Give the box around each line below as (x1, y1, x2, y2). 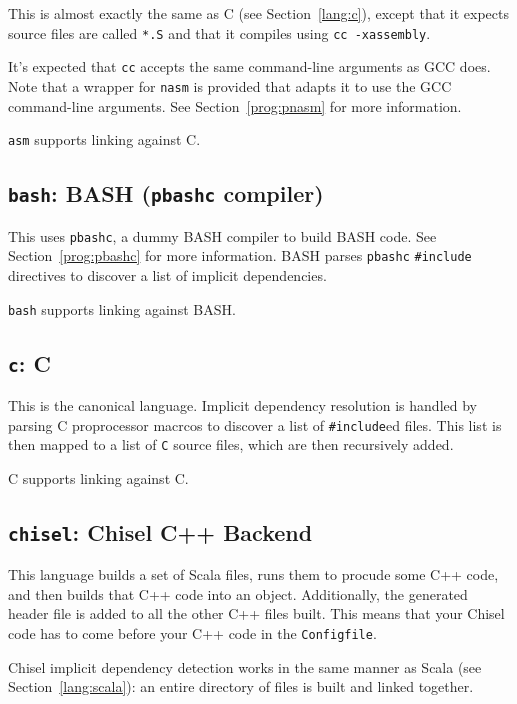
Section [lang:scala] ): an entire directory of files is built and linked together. (8, 676, 474, 697)
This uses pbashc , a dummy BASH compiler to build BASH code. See (8, 225, 437, 246)
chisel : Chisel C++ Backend (8, 516, 313, 547)
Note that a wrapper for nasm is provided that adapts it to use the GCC (8, 75, 452, 96)
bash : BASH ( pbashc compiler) (8, 178, 324, 209)
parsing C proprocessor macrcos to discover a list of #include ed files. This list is (8, 414, 502, 435)
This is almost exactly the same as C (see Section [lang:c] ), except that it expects (8, 3, 509, 23)
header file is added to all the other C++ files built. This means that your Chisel (8, 603, 505, 624)
